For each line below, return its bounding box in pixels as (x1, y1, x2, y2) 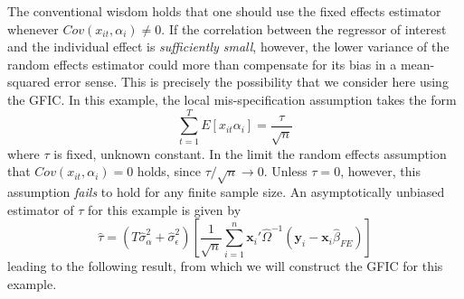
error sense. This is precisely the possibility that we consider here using (53, 72, 449, 91)
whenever (7, 19, 59, 38)
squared (7, 72, 51, 91)
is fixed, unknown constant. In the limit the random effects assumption (53, 144, 447, 163)
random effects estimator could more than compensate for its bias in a (7, 54, 397, 73)
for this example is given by (88, 200, 241, 219)
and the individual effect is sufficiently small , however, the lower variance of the (7, 37, 450, 56)
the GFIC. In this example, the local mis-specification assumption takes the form (7, 89, 457, 108)
